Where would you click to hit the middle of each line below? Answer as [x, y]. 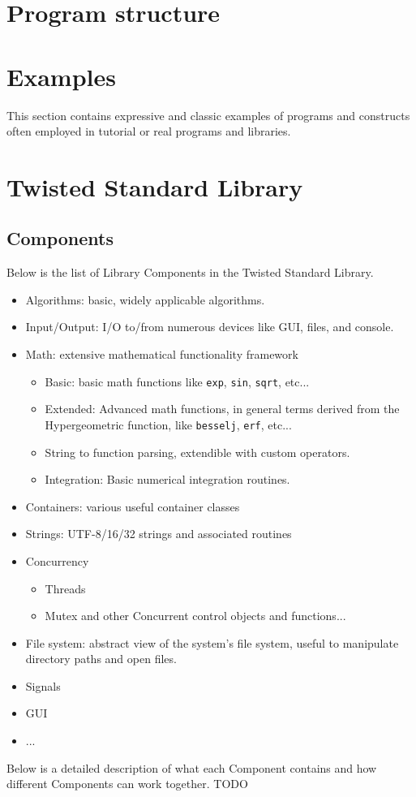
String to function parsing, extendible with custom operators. [197, 452]
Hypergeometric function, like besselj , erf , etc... [168, 424]
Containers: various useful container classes [133, 506]
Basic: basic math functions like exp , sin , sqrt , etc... [177, 381]
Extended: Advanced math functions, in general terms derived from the [222, 409]
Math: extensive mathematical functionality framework [162, 354]
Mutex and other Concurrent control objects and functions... [195, 616]
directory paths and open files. [101, 659]
